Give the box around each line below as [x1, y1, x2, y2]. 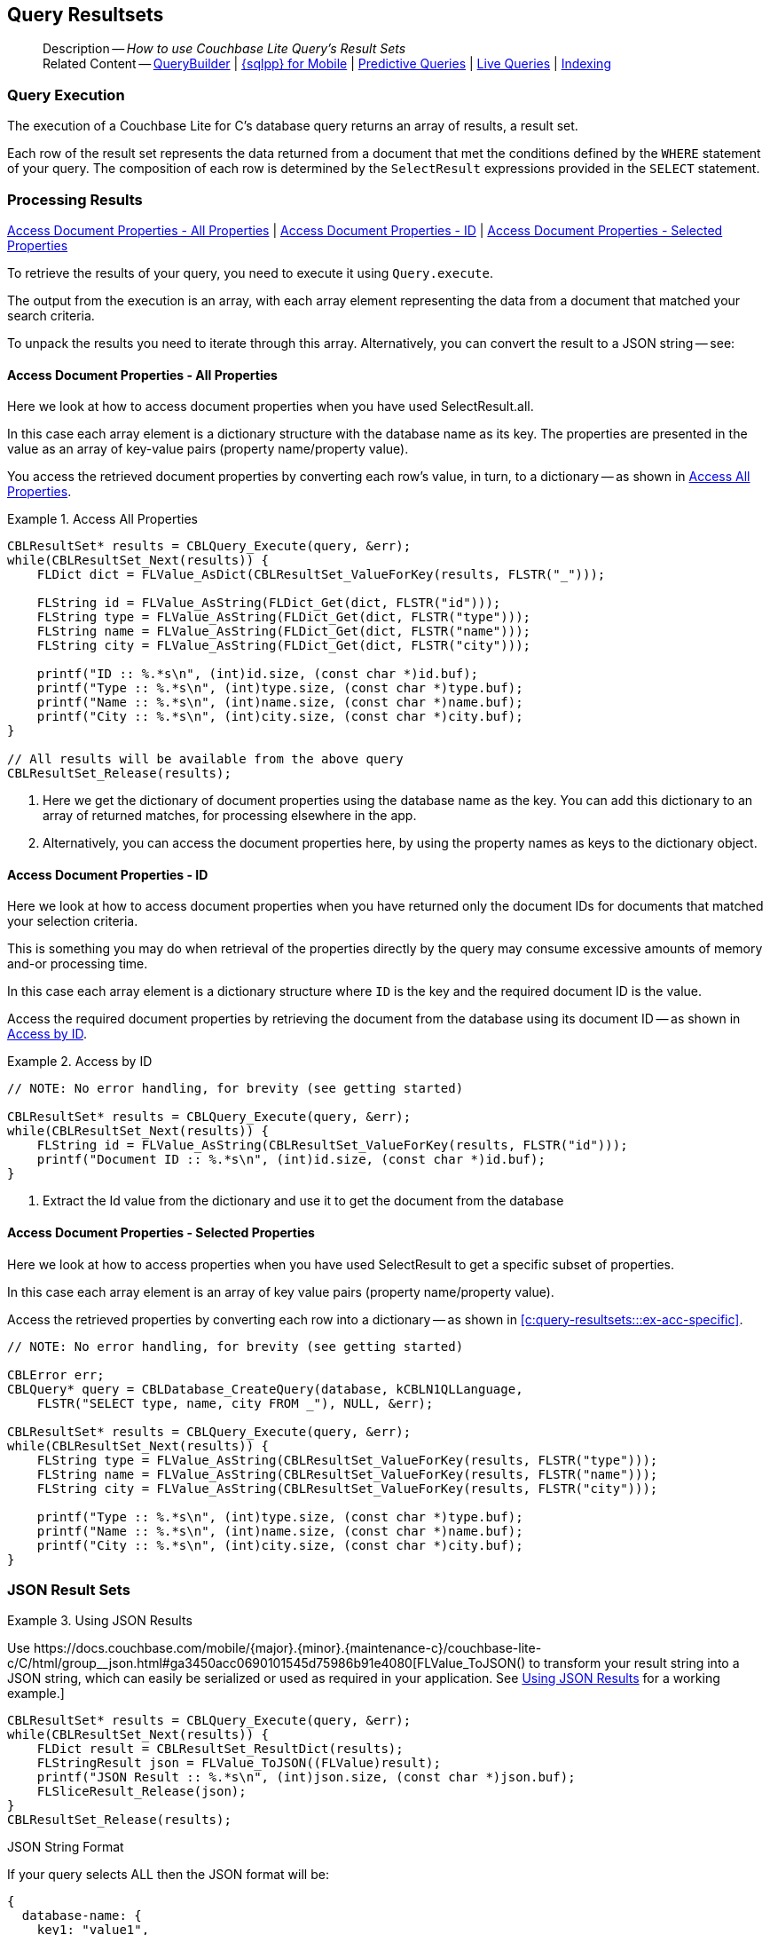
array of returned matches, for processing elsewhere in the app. [43, 808, 417, 824]
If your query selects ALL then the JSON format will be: [7, 1867, 329, 1883]
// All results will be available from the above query [7, 752, 404, 767]
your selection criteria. [7, 913, 138, 929]
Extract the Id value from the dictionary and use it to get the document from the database [43, 1193, 564, 1209]
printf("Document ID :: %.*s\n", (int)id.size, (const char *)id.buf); [36, 1152, 546, 1167]
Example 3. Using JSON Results [7, 1613, 192, 1629]
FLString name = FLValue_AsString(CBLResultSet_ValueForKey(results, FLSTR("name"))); [36, 1466, 658, 1481]
